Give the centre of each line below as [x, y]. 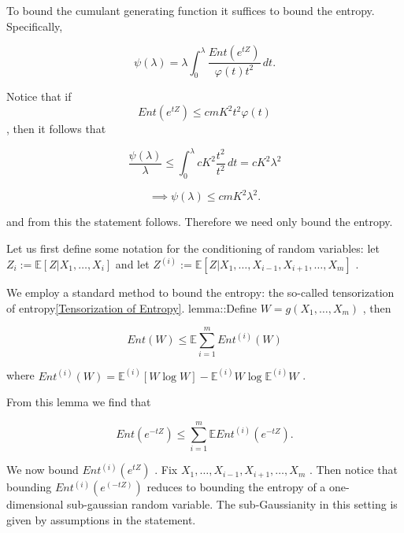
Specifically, [35, 26]
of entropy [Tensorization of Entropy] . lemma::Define [132, 307]
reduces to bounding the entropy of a [236, 487]
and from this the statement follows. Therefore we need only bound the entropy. [200, 222]
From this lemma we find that [79, 402]
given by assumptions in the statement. [101, 519]
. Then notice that [353, 470]
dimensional [35, 504]
